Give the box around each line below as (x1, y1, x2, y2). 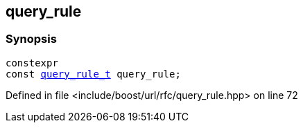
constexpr (6, 57, 58, 68)
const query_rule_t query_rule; (6, 68, 181, 80)
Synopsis (6, 32, 57, 46)
